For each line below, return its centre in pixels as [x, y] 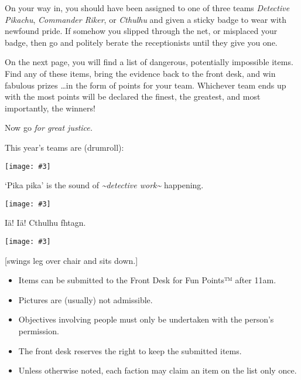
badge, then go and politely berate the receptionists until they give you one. [141, 42]
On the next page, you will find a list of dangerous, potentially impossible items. [149, 62]
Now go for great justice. [49, 128]
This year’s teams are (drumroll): [64, 147]
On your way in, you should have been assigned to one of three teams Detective [147, 8]
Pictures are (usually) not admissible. [85, 299]
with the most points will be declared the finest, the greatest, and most [133, 96]
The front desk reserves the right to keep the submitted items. [130, 350]
